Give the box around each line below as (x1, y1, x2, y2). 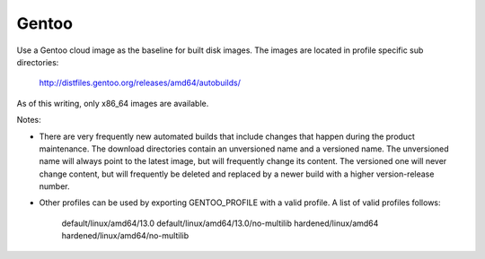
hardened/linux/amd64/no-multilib (61, 230, 190, 241)
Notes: (16, 115, 41, 125)
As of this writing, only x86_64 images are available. (16, 98, 209, 108)
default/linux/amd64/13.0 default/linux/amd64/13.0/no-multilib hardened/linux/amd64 (61, 218, 379, 229)
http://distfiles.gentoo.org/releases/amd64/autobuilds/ (39, 77, 242, 89)
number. (39, 181, 70, 192)
